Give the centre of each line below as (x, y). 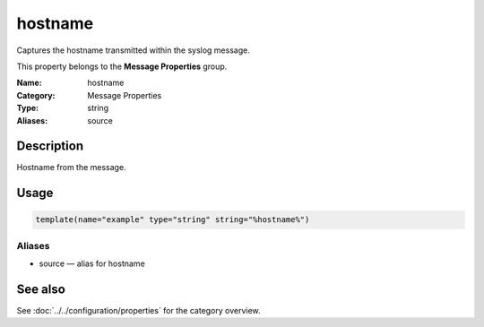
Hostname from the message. (71, 168)
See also (41, 289)
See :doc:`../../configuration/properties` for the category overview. (138, 311)
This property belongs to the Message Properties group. (122, 66)
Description (50, 146)
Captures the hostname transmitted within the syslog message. (133, 50)
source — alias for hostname (92, 263)
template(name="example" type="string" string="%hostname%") (173, 220)
